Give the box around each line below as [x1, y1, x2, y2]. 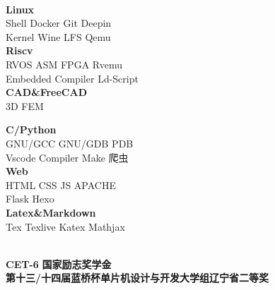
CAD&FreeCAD [6, 85, 87, 99]
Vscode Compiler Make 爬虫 [6, 150, 129, 164]
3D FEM [6, 98, 44, 113]
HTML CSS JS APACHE [6, 177, 116, 192]
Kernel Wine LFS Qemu [6, 29, 111, 44]
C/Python [6, 122, 57, 137]
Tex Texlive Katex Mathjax [6, 219, 125, 234]
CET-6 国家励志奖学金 [6, 256, 112, 271]
